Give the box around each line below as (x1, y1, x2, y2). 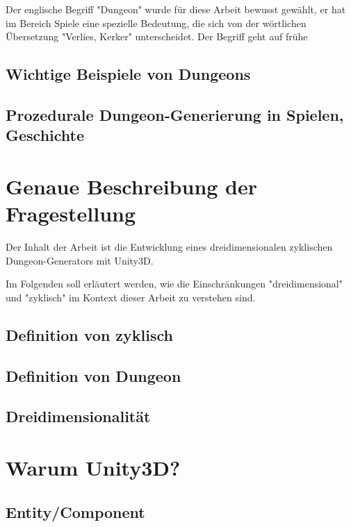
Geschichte (6, 124, 85, 146)
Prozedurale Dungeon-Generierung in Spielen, (6, 103, 344, 125)
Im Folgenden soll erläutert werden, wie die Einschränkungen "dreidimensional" (6, 276, 343, 291)
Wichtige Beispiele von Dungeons (6, 63, 251, 85)
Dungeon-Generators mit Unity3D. (6, 253, 154, 267)
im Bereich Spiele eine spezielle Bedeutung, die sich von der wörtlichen (6, 15, 307, 30)
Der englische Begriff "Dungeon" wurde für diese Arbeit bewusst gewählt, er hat (6, 2, 346, 16)
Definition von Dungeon (6, 365, 181, 386)
